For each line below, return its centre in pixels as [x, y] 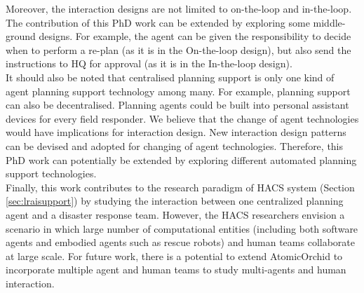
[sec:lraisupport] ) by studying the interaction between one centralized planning [175, 201]
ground [21, 36]
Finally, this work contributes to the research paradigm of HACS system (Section [180, 187]
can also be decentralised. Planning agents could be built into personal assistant [177, 105]
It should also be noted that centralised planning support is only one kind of [170, 77]
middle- [329, 22]
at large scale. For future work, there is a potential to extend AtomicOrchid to [174, 255]
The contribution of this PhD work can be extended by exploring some [158, 22]
